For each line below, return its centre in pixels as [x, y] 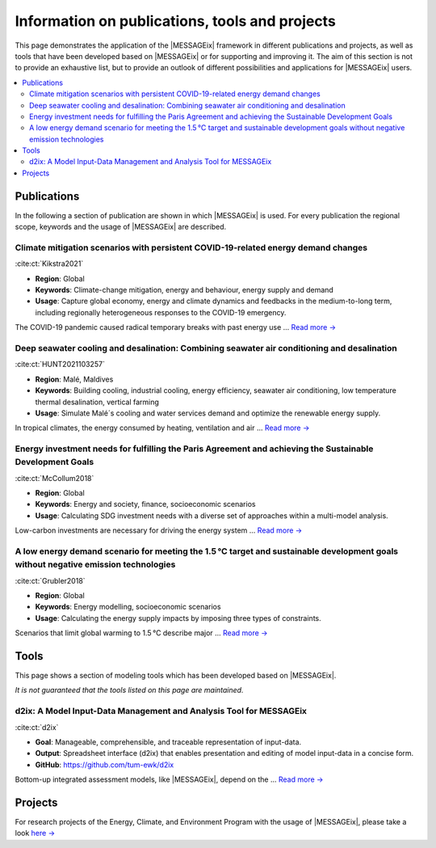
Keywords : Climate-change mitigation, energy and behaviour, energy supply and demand [184, 290]
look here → [35, 833]
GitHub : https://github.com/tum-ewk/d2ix [105, 765]
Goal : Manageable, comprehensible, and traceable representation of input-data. [168, 742]
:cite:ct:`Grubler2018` [50, 580]
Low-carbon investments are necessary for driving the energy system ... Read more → [159, 530]
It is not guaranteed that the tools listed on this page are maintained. [129, 690]
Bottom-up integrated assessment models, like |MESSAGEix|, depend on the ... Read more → [169, 779]
